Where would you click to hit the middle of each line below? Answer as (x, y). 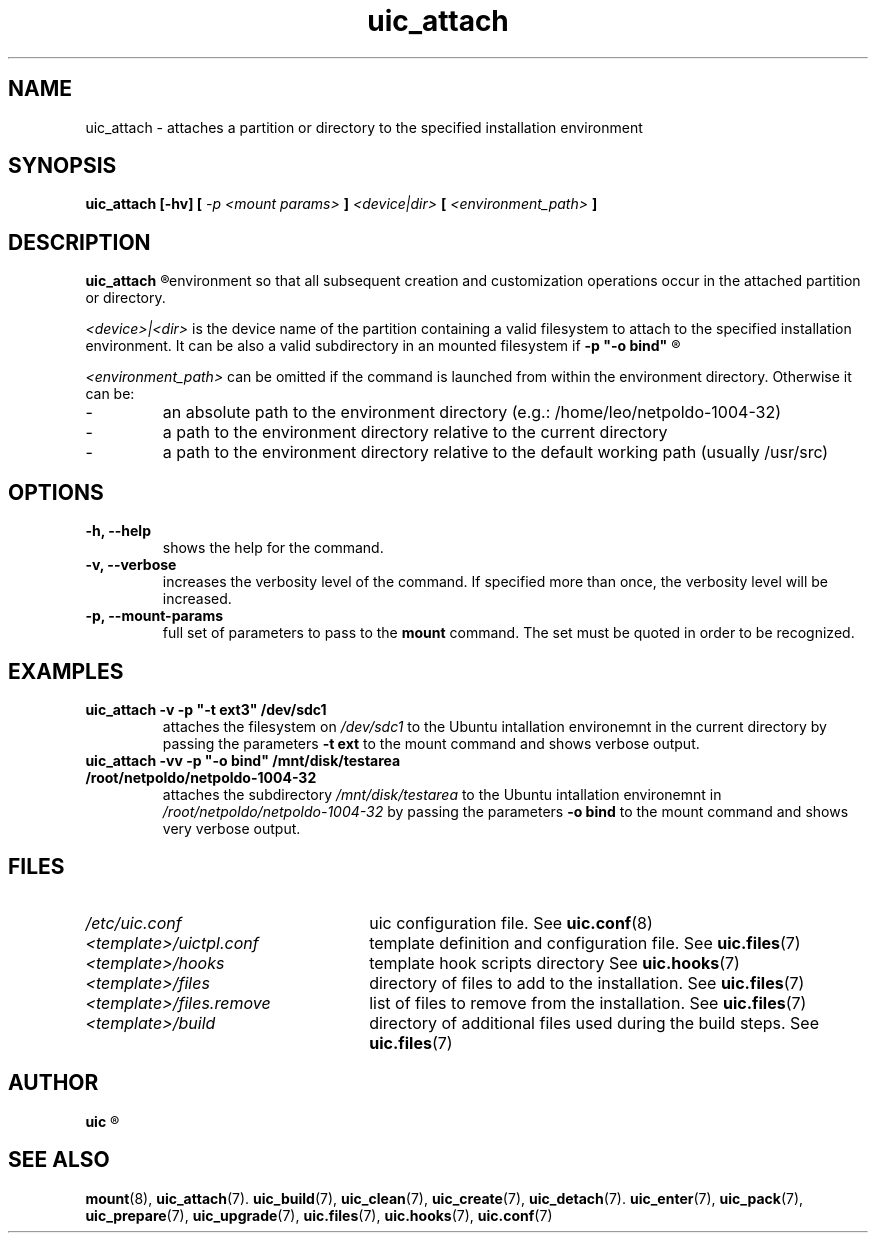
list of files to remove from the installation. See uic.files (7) (588, 1002)
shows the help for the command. (273, 548)
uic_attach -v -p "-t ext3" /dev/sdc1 (206, 709)
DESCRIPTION (79, 242)
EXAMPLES (66, 671)
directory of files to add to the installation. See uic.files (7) (587, 982)
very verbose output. (231, 828)
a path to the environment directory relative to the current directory (415, 432)
